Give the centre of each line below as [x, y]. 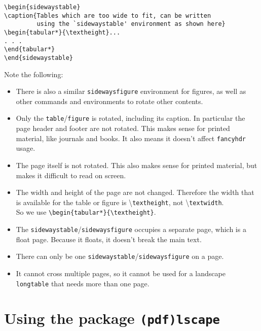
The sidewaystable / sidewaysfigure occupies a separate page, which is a [131, 229]
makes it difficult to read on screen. [71, 175]
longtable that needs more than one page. [83, 283]
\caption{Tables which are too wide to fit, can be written [108, 15]
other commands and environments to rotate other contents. [109, 101]
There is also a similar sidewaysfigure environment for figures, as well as [131, 91]
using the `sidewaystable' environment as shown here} [131, 24]
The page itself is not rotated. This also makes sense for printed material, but [137, 165]
